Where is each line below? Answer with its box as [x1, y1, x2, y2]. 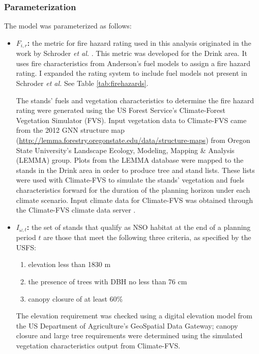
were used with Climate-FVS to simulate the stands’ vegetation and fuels [16, 174, 244, 185]
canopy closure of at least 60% [28, 293, 123, 304]
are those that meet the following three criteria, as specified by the [43, 232, 251, 243]
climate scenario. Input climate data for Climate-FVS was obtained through [16, 194, 253, 205]
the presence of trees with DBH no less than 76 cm [28, 276, 187, 286]
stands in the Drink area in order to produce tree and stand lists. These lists [16, 164, 255, 175]
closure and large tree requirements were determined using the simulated [16, 330, 243, 341]
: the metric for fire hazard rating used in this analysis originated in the [27, 37, 251, 48]
